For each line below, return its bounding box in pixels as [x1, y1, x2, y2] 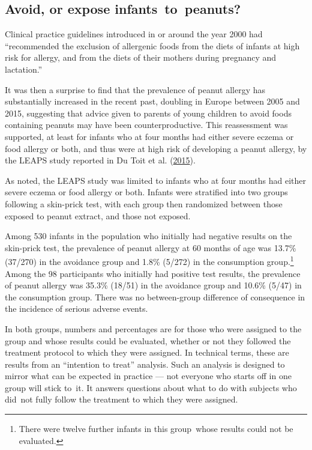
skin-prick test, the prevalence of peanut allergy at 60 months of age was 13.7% [5, 241, 296, 254]
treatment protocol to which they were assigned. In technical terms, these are [5, 346, 289, 359]
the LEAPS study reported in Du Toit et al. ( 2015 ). [5, 154, 196, 166]
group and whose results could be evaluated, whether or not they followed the [5, 334, 291, 347]
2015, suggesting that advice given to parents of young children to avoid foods [5, 106, 292, 119]
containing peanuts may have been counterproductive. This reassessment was [5, 118, 288, 131]
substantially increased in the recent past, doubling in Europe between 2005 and [5, 95, 300, 108]
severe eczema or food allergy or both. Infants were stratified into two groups [5, 186, 288, 198]
